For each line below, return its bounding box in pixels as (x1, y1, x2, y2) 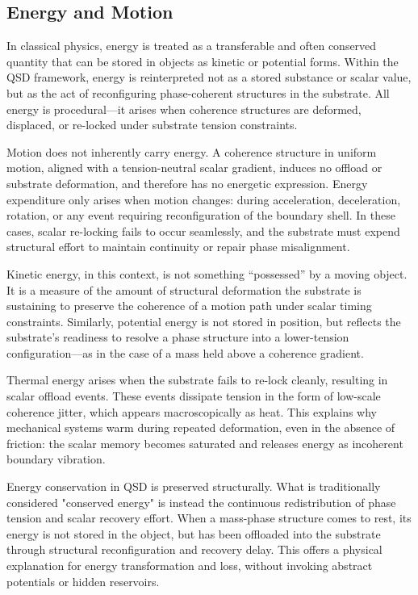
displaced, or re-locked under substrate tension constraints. (6, 116, 298, 133)
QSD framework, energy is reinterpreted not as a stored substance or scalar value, (6, 69, 412, 86)
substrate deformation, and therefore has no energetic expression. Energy (6, 174, 368, 191)
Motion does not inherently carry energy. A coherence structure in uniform (6, 143, 377, 160)
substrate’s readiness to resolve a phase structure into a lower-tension (6, 329, 349, 346)
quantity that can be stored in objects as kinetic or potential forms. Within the (6, 52, 399, 69)
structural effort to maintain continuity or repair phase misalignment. (6, 238, 350, 255)
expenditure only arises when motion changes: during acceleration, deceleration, (6, 191, 401, 207)
